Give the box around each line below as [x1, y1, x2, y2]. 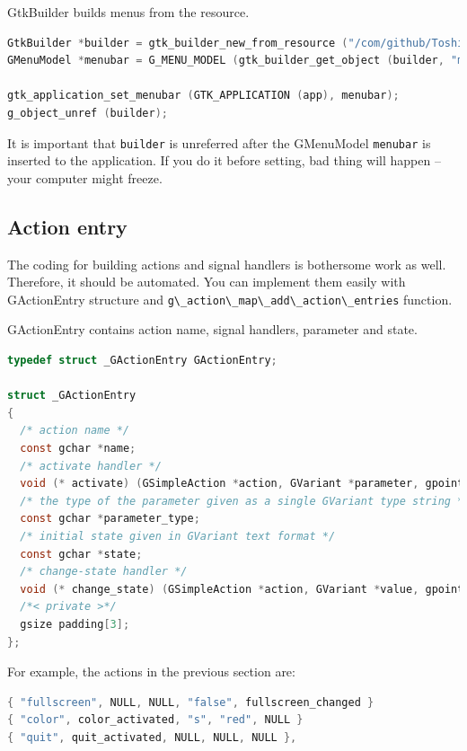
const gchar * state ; [20, 547, 143, 561]
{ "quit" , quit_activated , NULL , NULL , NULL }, [7, 730, 297, 744]
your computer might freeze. [7, 168, 163, 187]
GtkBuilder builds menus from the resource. [7, 3, 250, 21]
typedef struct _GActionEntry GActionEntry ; [7, 354, 278, 367]
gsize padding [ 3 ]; [20, 617, 130, 631]
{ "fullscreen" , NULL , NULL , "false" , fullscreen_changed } [7, 695, 374, 709]
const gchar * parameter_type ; [20, 512, 200, 526]
